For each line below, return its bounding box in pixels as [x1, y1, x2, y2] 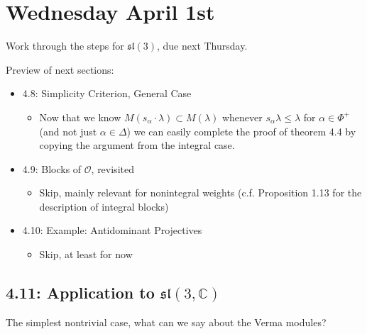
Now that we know [39, 109, 121, 124]
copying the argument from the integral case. [39, 138, 235, 152]
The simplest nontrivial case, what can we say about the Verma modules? [6, 314, 327, 329]
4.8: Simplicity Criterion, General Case [22, 86, 192, 101]
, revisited [91, 161, 134, 176]
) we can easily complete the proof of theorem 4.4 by [126, 123, 356, 138]
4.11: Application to [6, 282, 155, 304]
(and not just [39, 123, 97, 138]
